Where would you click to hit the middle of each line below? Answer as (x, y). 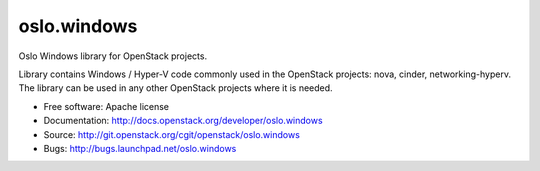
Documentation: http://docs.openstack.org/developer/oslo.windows (183, 121)
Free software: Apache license (106, 106)
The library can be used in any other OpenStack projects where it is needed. (176, 88)
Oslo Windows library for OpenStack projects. (113, 56)
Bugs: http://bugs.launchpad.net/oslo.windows (140, 148)
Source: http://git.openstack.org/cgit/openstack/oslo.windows (171, 134)
